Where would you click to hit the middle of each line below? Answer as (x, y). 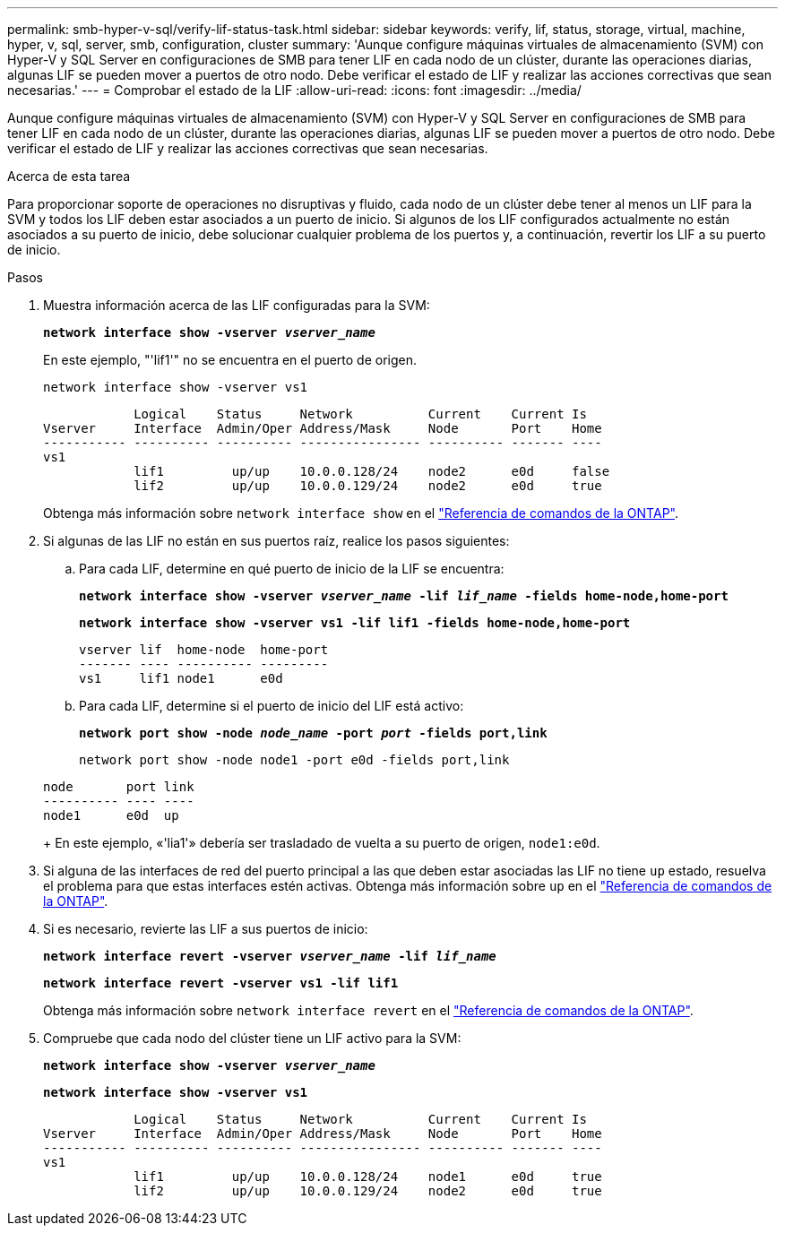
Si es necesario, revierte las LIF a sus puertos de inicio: (206, 929)
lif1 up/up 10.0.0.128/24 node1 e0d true (368, 1177)
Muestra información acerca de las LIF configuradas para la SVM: (237, 305)
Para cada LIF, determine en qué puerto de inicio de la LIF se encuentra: (292, 569)
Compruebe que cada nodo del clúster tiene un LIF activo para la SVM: (252, 1038)
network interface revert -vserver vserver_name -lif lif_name (270, 956)
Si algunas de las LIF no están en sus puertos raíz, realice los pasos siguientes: (276, 541)
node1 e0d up (111, 815)
